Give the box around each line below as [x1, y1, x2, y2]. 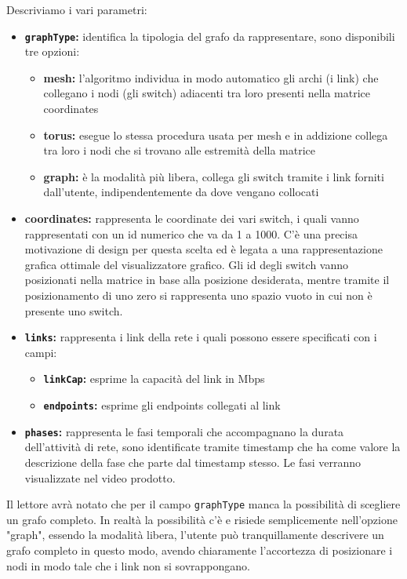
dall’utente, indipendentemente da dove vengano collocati [43, 184, 319, 200]
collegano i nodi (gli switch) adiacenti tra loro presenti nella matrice [43, 85, 371, 101]
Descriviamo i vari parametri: [6, 2, 147, 17]
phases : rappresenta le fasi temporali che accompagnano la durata [24, 423, 344, 439]
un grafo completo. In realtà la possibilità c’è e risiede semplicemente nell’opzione [6, 511, 398, 527]
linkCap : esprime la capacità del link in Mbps [43, 370, 265, 387]
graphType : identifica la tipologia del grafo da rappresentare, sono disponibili [24, 27, 395, 44]
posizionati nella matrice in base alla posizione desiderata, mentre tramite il [24, 271, 390, 288]
